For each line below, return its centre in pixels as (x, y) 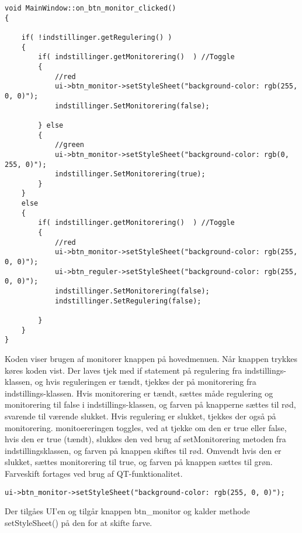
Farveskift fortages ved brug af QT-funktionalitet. (94, 473)
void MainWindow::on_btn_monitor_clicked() (91, 8)
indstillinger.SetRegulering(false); (128, 301)
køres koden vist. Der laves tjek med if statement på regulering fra (124, 370)
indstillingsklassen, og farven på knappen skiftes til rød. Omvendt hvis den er (143, 450)
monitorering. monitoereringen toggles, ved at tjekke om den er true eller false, (146, 427)
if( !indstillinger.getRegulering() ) (97, 37)
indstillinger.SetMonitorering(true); (130, 174)
